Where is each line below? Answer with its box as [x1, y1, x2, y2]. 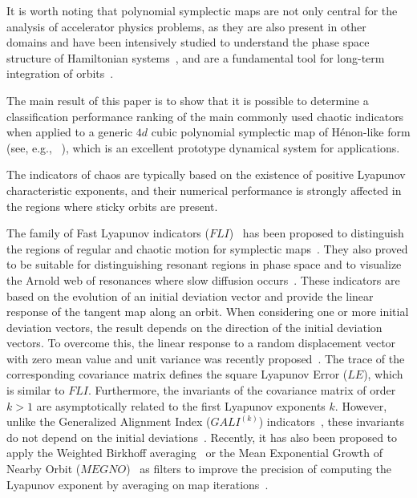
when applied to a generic [6, 123, 133, 140]
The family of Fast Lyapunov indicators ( [6, 225, 209, 241]
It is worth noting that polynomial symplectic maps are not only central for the [6, 2, 398, 18]
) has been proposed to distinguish [229, 225, 404, 241]
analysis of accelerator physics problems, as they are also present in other [6, 18, 366, 34]
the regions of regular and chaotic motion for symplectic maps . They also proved [6, 240, 408, 257]
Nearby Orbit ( [6, 460, 81, 477]
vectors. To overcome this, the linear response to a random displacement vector [6, 334, 396, 351]
